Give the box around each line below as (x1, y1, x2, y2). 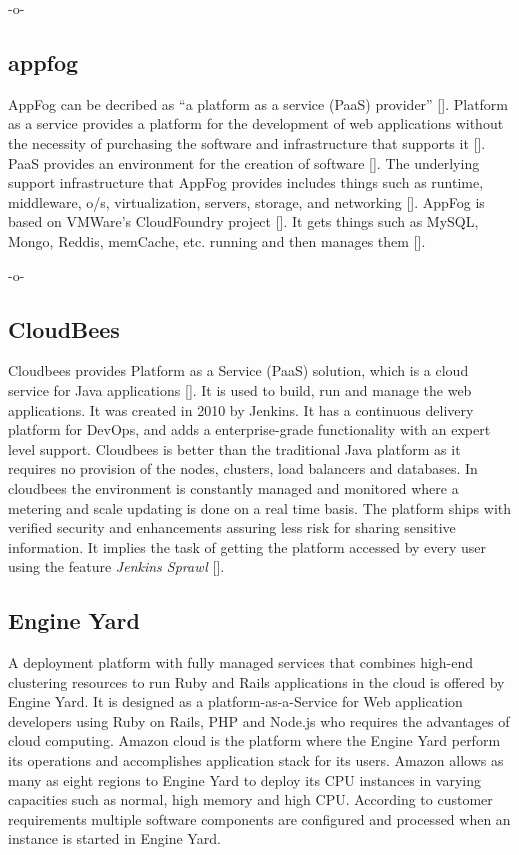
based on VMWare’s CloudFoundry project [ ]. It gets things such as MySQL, (8, 211, 479, 232)
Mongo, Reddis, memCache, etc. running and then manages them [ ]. (8, 230, 426, 251)
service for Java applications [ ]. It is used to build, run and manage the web (8, 379, 472, 400)
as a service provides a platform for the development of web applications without (8, 113, 504, 134)
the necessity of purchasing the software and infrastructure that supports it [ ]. (8, 132, 486, 153)
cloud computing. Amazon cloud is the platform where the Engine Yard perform (8, 730, 501, 751)
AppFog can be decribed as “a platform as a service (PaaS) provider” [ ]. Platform (8, 93, 509, 114)
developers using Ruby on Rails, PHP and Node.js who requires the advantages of (8, 710, 510, 731)
